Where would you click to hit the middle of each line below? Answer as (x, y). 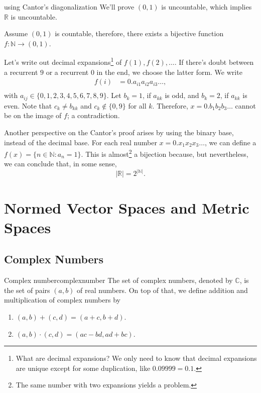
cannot (245, 105)
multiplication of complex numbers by (62, 300)
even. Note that (28, 105)
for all (137, 105)
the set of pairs (27, 290)
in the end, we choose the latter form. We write (169, 72)
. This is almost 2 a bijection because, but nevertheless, (165, 153)
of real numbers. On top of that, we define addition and (162, 290)
